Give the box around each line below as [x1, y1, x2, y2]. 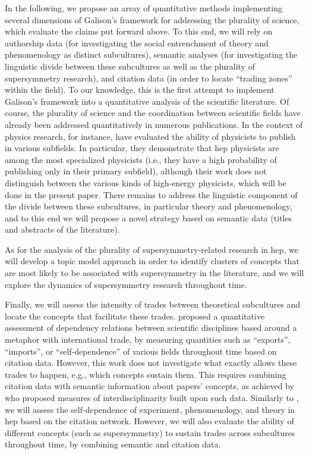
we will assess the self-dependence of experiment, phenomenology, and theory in [5, 403, 295, 415]
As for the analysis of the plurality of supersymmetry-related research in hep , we [5, 243, 298, 255]
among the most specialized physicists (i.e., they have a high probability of [5, 153, 277, 165]
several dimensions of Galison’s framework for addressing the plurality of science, [5, 13, 299, 26]
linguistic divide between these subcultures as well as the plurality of [5, 60, 255, 72]
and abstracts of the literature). [5, 223, 120, 236]
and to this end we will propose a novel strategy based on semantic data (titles [5, 211, 292, 224]
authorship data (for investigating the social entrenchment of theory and [5, 36, 269, 49]
